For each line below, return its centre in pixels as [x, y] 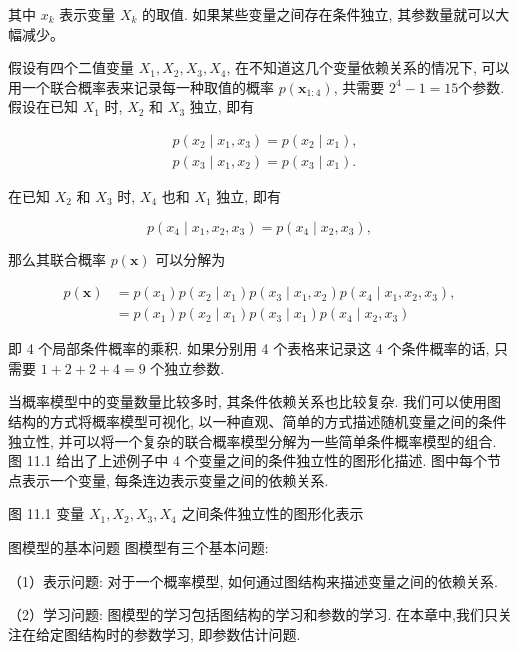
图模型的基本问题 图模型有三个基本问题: [138, 547]
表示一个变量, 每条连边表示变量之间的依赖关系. [175, 479]
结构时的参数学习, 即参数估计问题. [189, 633]
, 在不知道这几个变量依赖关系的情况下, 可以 [368, 67]
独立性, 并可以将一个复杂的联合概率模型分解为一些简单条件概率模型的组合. [252, 440]
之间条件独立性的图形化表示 [272, 513]
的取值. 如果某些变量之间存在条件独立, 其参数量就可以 [319, 14]
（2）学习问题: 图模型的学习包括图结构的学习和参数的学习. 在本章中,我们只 [253, 614]
